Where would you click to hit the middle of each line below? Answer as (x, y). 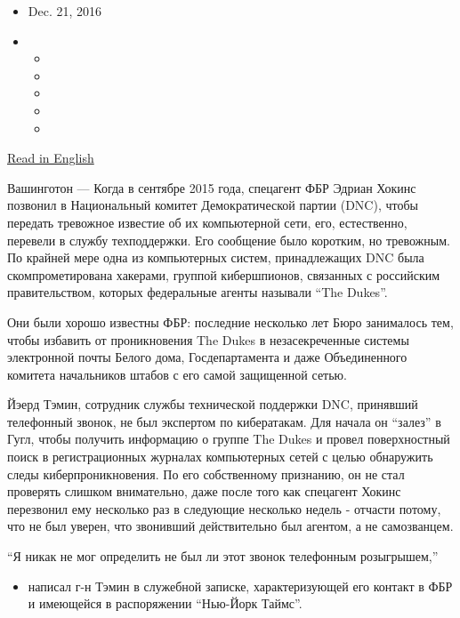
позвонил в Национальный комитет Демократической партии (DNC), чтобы (213, 205)
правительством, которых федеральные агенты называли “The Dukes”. (198, 292)
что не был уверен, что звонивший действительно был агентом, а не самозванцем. (230, 526)
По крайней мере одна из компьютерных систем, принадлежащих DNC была (216, 257)
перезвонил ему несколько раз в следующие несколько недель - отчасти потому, (224, 508)
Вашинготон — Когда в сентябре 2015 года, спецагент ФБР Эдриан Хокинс (212, 187)
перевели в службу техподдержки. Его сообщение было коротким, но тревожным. (229, 240)
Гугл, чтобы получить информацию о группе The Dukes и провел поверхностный (229, 439)
